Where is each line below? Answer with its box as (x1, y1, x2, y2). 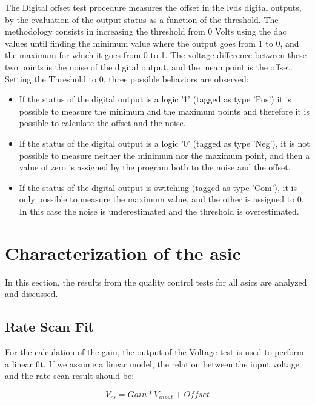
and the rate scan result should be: (5, 369, 134, 382)
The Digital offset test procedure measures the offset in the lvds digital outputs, (5, 1, 302, 13)
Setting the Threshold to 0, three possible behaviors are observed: (5, 72, 249, 85)
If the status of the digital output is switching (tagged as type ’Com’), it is (19, 181, 297, 193)
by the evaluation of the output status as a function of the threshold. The (5, 13, 279, 25)
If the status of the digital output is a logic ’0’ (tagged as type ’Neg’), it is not (19, 136, 310, 149)
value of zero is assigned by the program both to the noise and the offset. (19, 161, 291, 173)
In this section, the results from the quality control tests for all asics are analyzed (5, 275, 307, 288)
